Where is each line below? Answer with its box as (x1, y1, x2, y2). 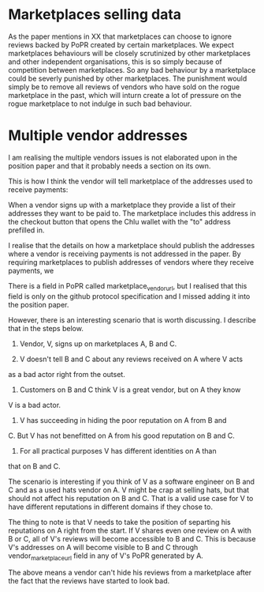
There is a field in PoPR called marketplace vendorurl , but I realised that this (8, 281, 247, 292)
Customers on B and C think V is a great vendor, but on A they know (19, 385, 241, 394)
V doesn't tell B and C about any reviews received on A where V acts (19, 354, 243, 364)
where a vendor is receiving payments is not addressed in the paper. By (8, 249, 242, 258)
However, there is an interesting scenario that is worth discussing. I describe (8, 315, 256, 325)
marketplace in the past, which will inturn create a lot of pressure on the (8, 90, 242, 100)
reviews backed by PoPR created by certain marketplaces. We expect (8, 40, 234, 49)
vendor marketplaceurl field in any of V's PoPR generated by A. (8, 551, 203, 562)
